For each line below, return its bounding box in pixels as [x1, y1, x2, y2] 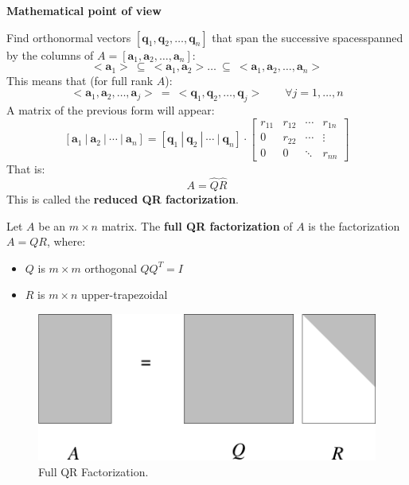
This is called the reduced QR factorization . [6, 190, 240, 207]
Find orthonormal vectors [6, 29, 131, 45]
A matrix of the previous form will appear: [6, 102, 215, 118]
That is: [6, 161, 45, 177]
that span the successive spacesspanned [212, 29, 403, 45]
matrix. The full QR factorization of [101, 217, 293, 234]
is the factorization [308, 217, 400, 234]
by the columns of [6, 46, 94, 63]
